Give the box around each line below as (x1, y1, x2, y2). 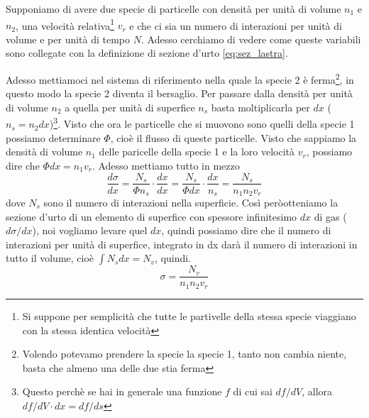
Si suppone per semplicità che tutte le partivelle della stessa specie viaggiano (22, 308, 356, 323)
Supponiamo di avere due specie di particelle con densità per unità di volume (6, 1, 341, 16)
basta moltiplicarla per (211, 99, 310, 114)
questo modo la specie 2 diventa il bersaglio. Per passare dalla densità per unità (6, 86, 353, 101)
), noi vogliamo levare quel (32, 223, 148, 238)
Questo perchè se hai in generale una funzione (22, 384, 222, 399)
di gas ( (314, 209, 347, 224)
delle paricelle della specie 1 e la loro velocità (99, 144, 295, 159)
